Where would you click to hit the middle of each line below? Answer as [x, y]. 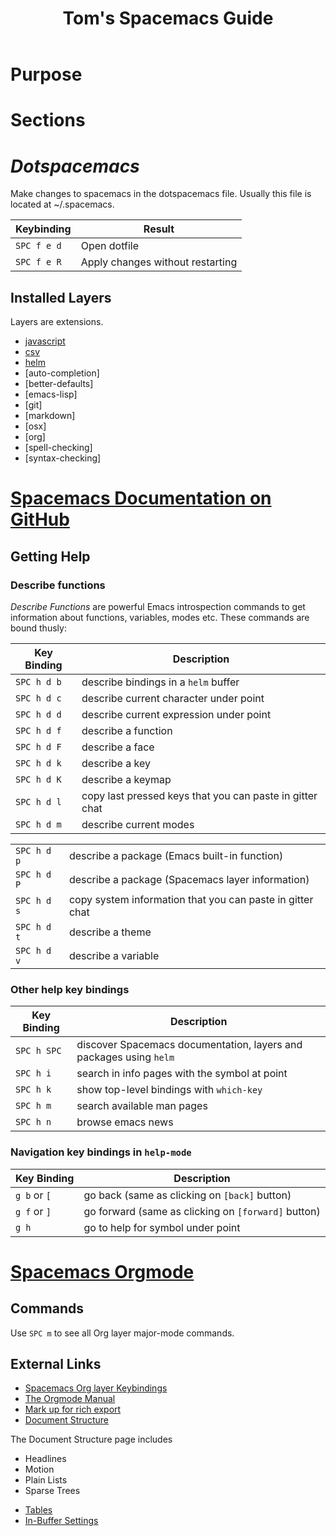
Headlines [45, 1459]
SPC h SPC [38, 1051]
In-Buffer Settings [61, 1521]
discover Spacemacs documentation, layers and [189, 1045]
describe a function [127, 730]
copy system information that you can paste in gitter [191, 899]
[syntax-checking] [63, 458]
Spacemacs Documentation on [141, 498]
